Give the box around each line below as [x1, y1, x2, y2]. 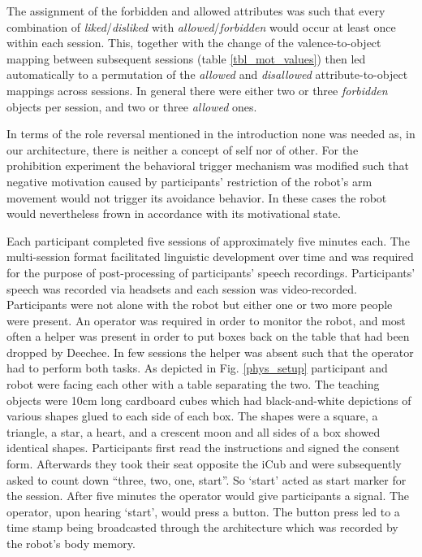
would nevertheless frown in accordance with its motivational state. [6, 205, 341, 222]
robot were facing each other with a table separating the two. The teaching [6, 376, 380, 393]
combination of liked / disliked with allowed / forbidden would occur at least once [6, 18, 396, 35]
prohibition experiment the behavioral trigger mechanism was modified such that [6, 157, 409, 174]
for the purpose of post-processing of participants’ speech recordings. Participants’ [6, 263, 416, 281]
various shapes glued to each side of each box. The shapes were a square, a [6, 407, 378, 424]
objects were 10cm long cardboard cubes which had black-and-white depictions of [6, 391, 411, 408]
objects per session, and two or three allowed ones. [6, 98, 257, 115]
